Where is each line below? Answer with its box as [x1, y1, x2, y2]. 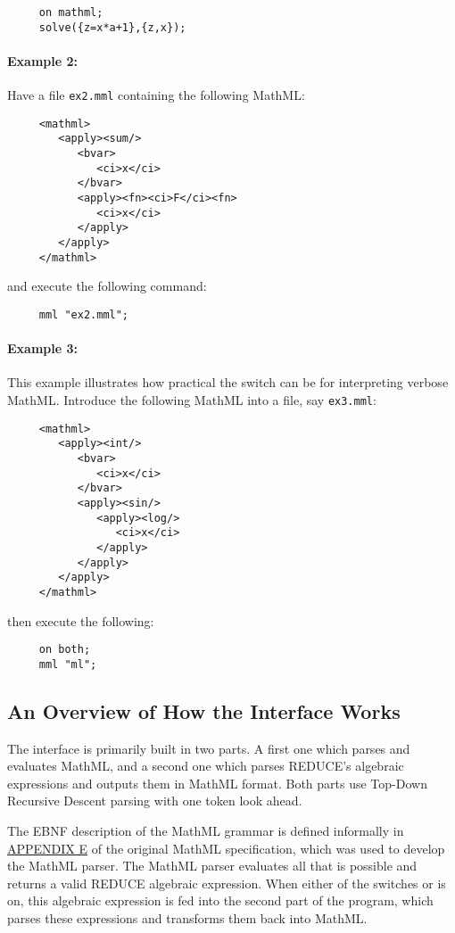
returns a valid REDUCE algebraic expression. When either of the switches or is [7, 873, 446, 892]
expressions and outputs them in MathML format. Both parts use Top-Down [7, 773, 427, 792]
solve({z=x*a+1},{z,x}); [38, 21, 186, 34]
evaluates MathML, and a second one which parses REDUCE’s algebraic [7, 756, 404, 775]
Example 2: [7, 51, 78, 70]
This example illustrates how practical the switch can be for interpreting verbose [7, 373, 449, 392]
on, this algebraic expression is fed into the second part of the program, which [7, 891, 434, 910]
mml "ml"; [38, 657, 97, 671]
